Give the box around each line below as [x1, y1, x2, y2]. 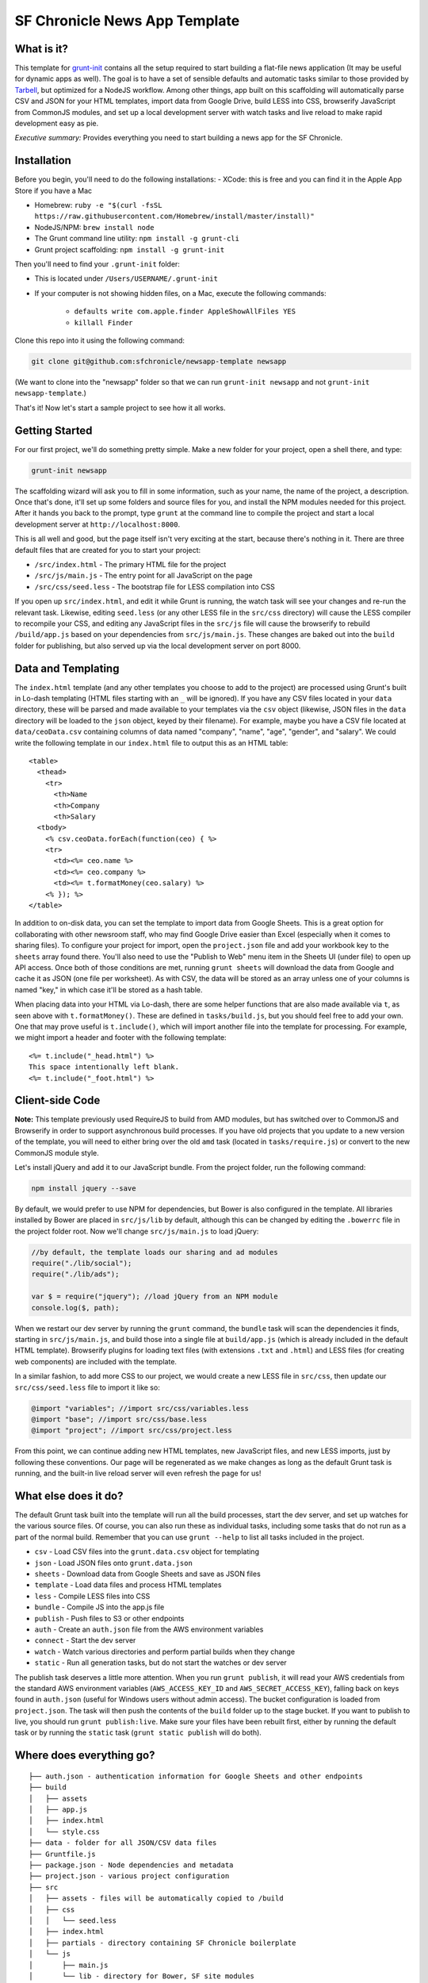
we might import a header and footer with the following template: [14, 1033, 227, 1042]
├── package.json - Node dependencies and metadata [29, 1860, 234, 1870]
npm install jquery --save [31, 1183, 136, 1193]
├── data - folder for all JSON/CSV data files [29, 1839, 217, 1847]
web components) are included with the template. [14, 1356, 178, 1366]
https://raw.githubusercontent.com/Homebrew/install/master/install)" [34, 212, 315, 221]
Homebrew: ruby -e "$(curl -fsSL [34, 201, 162, 210]
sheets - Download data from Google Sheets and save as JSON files [34, 1569, 261, 1578]
